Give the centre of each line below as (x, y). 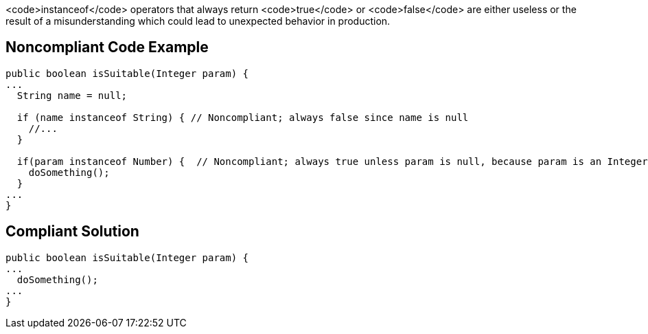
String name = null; (72, 95)
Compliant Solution (72, 232)
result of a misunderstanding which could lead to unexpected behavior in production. (198, 21)
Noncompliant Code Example (107, 47)
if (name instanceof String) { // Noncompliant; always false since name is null (243, 117)
